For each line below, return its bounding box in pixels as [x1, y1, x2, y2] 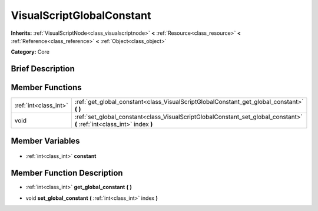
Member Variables [11, 136, 80, 146]
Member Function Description [11, 168, 123, 178]
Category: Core [11, 48, 50, 55]
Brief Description [11, 64, 75, 74]
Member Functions [11, 83, 82, 93]
